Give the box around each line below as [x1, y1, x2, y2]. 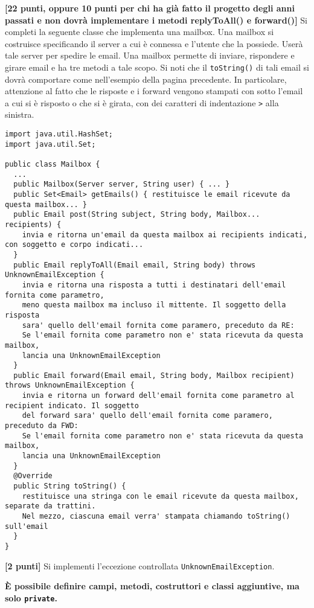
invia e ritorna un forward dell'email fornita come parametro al [22, 391, 295, 400]
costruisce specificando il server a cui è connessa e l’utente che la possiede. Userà [5, 37, 303, 50]
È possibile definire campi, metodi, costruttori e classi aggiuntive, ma [5, 580, 300, 592]
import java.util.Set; [5, 139, 96, 149]
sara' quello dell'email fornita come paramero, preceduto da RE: [22, 321, 295, 330]
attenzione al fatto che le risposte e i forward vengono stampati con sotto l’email [5, 85, 303, 97]
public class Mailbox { [5, 160, 100, 169]
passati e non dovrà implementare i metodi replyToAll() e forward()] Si [5, 13, 307, 26]
